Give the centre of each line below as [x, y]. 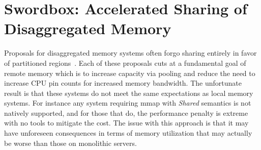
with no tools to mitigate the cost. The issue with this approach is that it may [126, 123]
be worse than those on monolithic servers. [70, 143]
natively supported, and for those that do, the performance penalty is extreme [126, 112]
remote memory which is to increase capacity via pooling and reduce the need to [130, 73]
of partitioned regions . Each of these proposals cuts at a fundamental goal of [125, 62]
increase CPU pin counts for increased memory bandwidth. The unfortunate [123, 83]
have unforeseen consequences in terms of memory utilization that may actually [128, 133]
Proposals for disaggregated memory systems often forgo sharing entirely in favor [130, 53]
